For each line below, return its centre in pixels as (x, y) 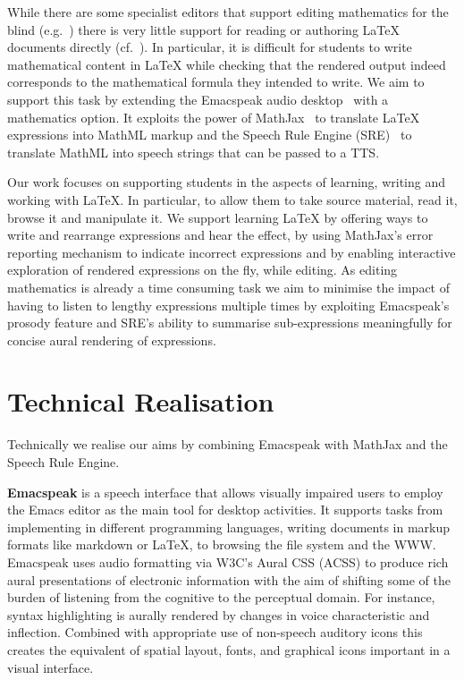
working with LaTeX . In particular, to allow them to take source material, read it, (232, 199)
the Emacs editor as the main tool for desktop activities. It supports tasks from (225, 510)
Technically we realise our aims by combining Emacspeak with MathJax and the (228, 444)
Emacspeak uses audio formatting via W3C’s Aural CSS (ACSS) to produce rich (228, 561)
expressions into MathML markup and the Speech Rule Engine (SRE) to (210, 135)
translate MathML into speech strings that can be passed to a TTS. (194, 152)
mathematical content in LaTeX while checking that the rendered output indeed (227, 64)
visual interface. (51, 667)
